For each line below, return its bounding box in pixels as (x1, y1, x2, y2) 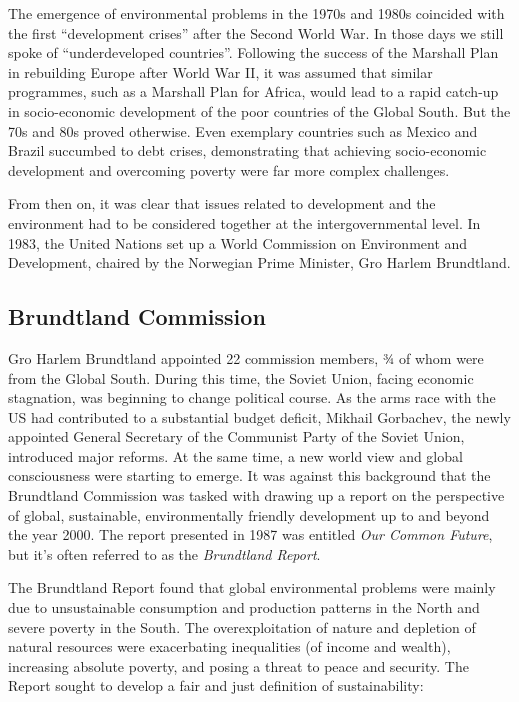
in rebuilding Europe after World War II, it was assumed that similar (8, 61, 433, 82)
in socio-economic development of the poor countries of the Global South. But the (8, 100, 511, 121)
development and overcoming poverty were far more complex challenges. (8, 159, 450, 180)
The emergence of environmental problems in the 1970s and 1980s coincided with (8, 3, 505, 23)
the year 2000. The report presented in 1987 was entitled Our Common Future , (8, 524, 493, 545)
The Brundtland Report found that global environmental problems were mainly (8, 577, 496, 598)
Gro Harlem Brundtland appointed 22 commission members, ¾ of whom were (8, 347, 484, 368)
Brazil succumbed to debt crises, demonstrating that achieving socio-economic (8, 140, 487, 161)
